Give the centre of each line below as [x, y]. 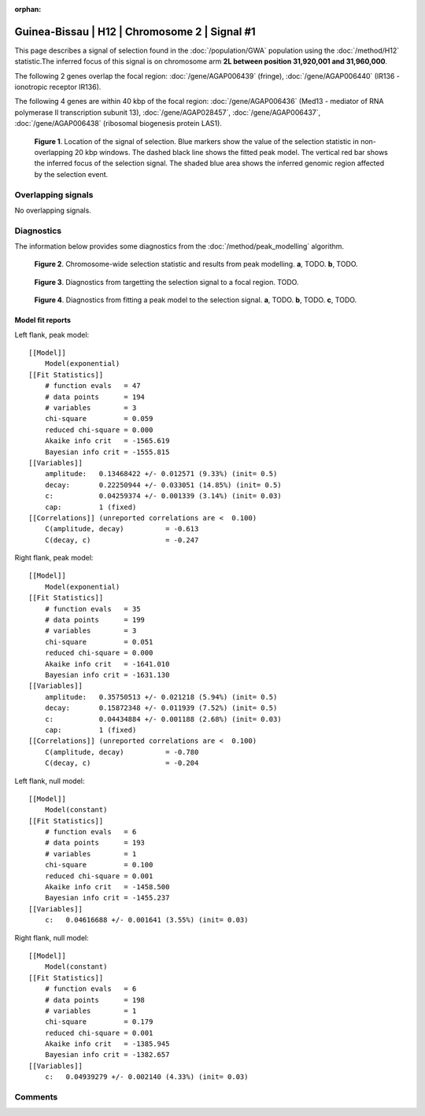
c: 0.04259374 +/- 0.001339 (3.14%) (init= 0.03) [163, 496]
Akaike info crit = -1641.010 [107, 664]
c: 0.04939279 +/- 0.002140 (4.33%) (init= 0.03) [146, 1077]
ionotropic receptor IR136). [58, 87]
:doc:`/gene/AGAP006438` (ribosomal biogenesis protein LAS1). [118, 124]
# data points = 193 [95, 843]
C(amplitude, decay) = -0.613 [122, 529]
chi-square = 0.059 [99, 419]
